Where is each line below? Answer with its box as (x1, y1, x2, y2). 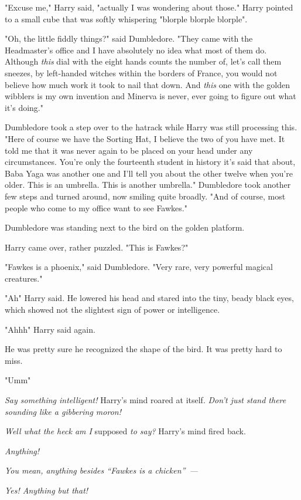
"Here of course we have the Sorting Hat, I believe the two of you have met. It (5, 132, 285, 144)
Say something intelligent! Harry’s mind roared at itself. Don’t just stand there (5, 394, 286, 406)
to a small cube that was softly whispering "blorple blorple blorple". (5, 12, 248, 25)
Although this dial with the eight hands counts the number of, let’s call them (5, 55, 282, 67)
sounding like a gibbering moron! (5, 405, 121, 417)
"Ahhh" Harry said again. (5, 323, 95, 335)
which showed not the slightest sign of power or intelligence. (5, 303, 220, 316)
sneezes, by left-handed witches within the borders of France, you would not (5, 66, 278, 79)
